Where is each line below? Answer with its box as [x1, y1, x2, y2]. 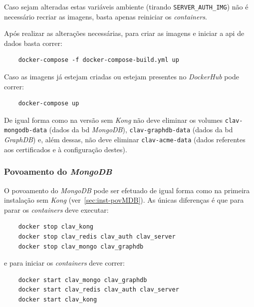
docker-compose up [18, 100, 79, 107]
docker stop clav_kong [18, 223, 93, 231]
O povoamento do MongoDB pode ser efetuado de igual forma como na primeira [4, 185, 250, 195]
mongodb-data [4, 127, 47, 134]
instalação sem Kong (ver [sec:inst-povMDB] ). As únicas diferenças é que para [4, 195, 244, 205]
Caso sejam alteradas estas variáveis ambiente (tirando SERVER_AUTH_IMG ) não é [4, 1, 249, 11]
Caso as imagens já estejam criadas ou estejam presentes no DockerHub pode [4, 71, 239, 82]
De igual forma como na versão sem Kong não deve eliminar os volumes [4, 114, 223, 125]
